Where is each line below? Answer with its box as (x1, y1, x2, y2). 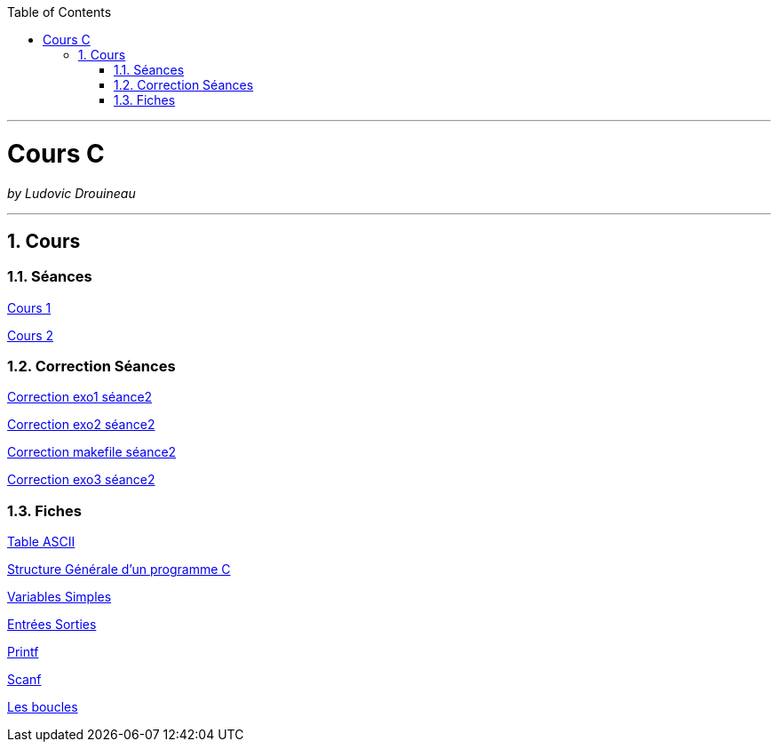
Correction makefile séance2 (7, 444, 177, 460)
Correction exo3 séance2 (7, 472, 155, 488)
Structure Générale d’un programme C (7, 562, 231, 578)
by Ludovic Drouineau (7, 185, 136, 201)
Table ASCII (7, 534, 75, 550)
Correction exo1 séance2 (7, 389, 153, 405)
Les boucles (7, 699, 78, 715)
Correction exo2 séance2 (7, 417, 155, 433)
